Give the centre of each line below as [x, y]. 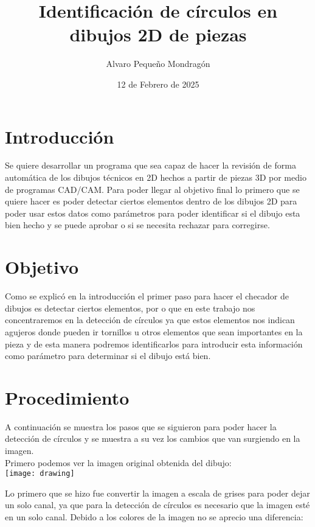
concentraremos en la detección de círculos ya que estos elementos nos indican [150, 320]
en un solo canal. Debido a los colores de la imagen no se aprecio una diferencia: [154, 517]
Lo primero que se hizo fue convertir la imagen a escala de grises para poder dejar [157, 493]
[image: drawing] [40, 474]
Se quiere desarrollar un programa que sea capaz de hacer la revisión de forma [151, 165]
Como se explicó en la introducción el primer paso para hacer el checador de [147, 296]
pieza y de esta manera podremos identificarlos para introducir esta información [154, 344]
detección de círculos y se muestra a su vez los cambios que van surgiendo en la [153, 438]
